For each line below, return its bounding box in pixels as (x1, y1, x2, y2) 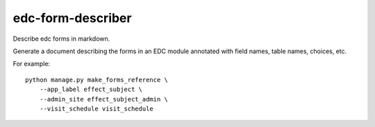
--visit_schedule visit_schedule (39, 104, 154, 113)
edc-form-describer (12, 10, 132, 26)
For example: (12, 59, 51, 68)
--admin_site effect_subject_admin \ (39, 95, 168, 103)
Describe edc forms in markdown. (12, 35, 110, 43)
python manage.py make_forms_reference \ (25, 76, 168, 84)
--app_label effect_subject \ (39, 86, 142, 93)
